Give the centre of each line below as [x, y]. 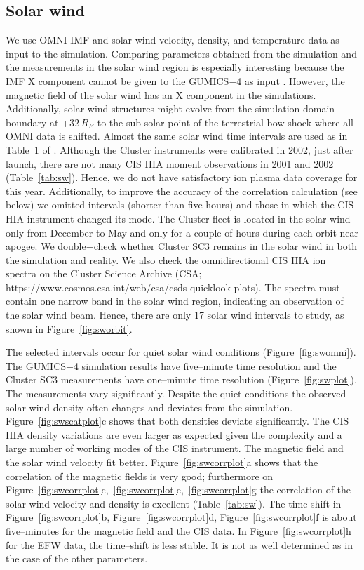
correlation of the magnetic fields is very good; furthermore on [140, 476]
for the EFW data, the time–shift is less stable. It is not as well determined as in [179, 544]
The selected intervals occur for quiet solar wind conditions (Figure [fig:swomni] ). [181, 352]
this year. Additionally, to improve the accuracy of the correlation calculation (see [182, 191]
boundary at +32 [43, 122]
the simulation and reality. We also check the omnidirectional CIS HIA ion [166, 259]
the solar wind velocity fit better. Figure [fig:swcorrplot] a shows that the [162, 462]
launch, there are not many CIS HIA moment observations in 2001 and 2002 [170, 163]
